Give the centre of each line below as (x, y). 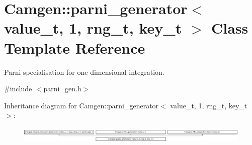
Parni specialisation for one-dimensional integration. (84, 71)
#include (18, 89)
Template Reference (75, 47)
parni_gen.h (62, 89)
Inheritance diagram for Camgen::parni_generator (81, 105)
